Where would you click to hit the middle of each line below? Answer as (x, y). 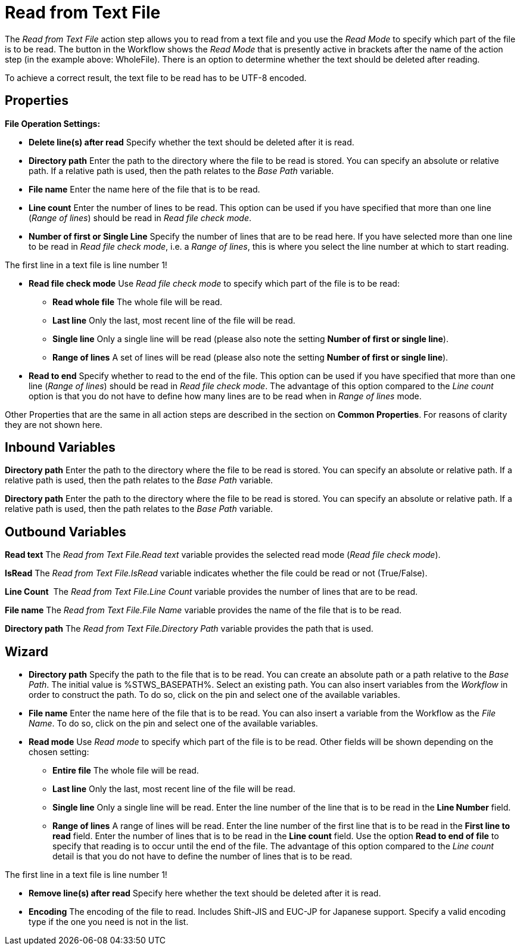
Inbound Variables (60, 448)
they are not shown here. (54, 424)
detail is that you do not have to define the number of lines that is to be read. (203, 856)
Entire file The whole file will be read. (126, 771)
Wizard (27, 651)
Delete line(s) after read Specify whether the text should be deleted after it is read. (192, 142)
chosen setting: (59, 752)
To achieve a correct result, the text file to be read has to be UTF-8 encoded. (156, 77)
